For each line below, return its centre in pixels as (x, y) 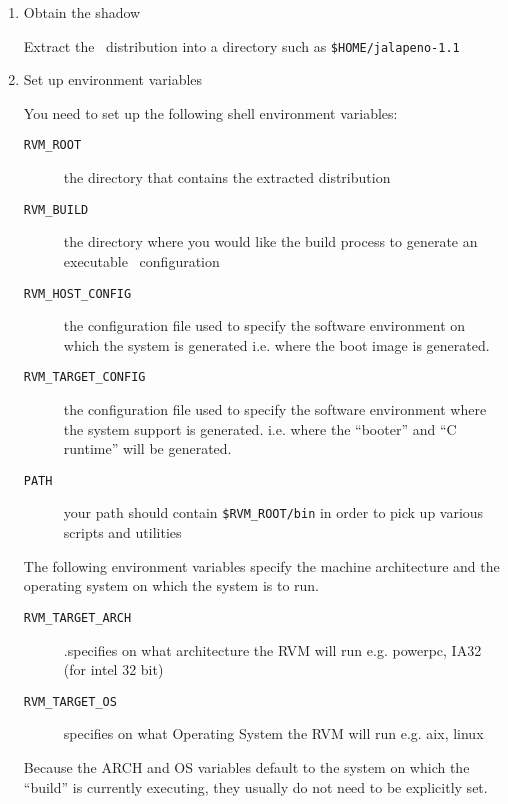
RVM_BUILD (56, 209)
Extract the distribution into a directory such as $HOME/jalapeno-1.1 (241, 45)
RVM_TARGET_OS (70, 701)
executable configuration (141, 260)
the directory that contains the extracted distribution (227, 177)
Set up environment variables (113, 79)
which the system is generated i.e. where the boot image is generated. (276, 344)
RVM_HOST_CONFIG (77, 293)
